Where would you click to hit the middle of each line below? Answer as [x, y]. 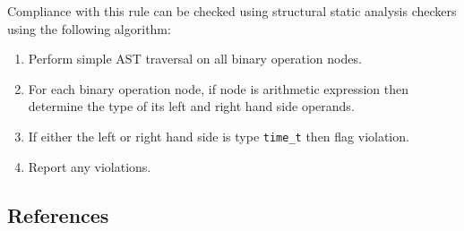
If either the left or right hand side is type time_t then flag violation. [219, 136]
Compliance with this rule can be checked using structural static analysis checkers [232, 11]
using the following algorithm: [89, 28]
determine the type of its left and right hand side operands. [191, 106]
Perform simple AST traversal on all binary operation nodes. [195, 59]
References [58, 214]
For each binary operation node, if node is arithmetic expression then [218, 88]
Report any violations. [90, 166]
